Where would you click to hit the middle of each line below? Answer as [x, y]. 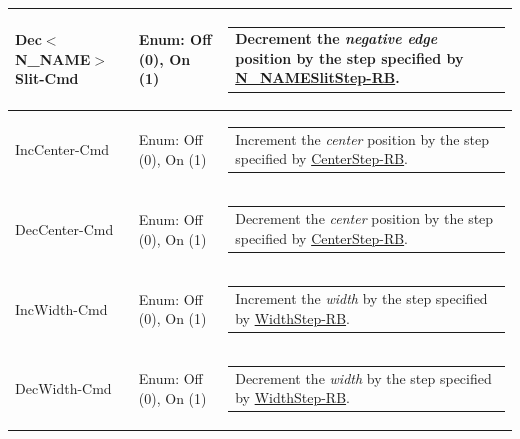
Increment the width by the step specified [361, 297]
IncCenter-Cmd [62, 149]
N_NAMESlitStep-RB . [317, 77]
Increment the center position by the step [362, 138]
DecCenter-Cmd [64, 228]
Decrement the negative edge [336, 38]
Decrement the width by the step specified [363, 377]
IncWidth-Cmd [61, 308]
